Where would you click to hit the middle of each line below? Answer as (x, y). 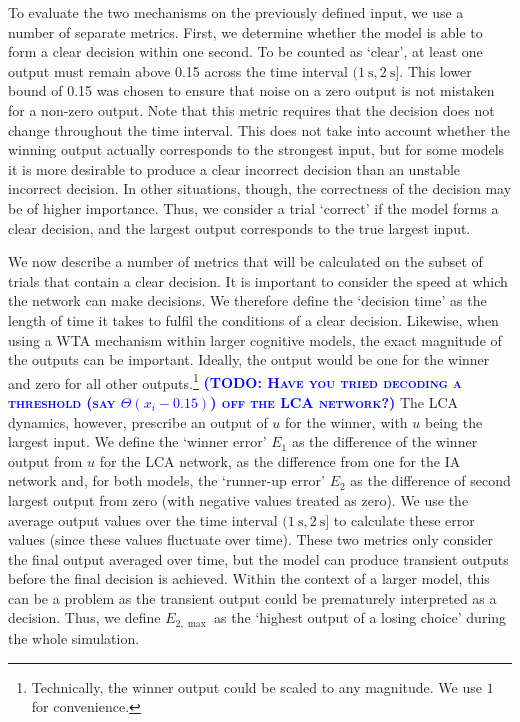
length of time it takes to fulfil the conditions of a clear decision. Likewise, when (253, 319)
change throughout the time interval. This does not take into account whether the (259, 129)
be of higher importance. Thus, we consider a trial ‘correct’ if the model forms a (253, 207)
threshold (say (62, 401)
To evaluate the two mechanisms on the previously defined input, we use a (236, 12)
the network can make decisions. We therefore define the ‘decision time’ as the (247, 300)
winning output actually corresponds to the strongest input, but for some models (256, 149)
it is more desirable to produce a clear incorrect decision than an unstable (234, 168)
